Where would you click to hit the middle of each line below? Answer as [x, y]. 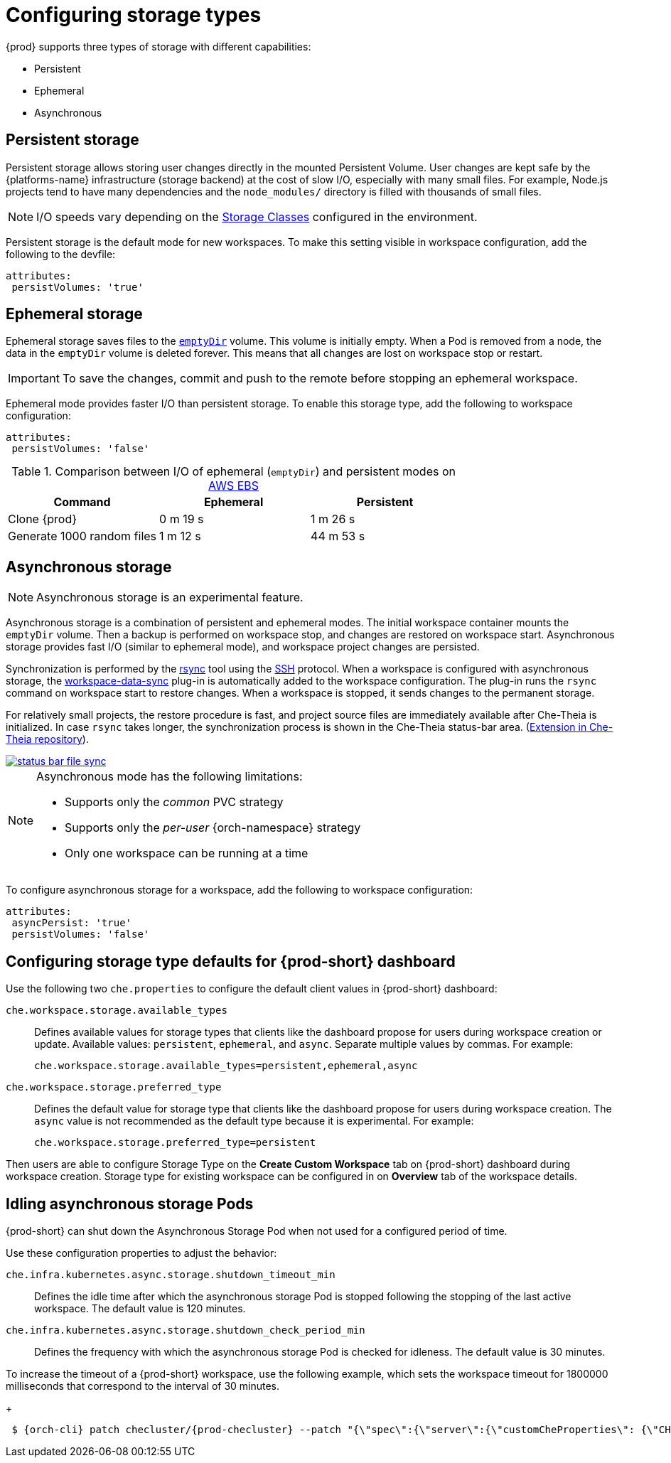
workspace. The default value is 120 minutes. [140, 1308]
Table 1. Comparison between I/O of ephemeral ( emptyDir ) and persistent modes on [233, 472]
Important [34, 379]
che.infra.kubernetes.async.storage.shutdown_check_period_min [186, 1330]
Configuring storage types [134, 15]
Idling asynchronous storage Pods [130, 1204]
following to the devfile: [61, 254]
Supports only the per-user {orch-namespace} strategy [213, 828]
